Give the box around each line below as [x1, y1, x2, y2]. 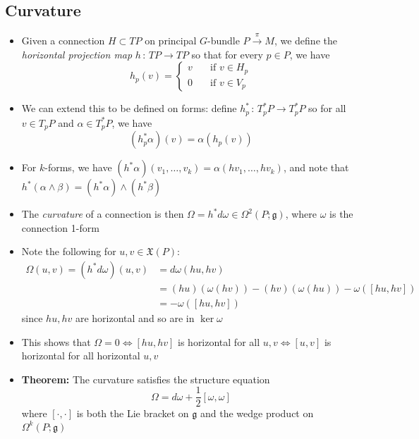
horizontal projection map [21, 47, 133, 61]
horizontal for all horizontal [21, 348, 140, 363]
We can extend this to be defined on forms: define [21, 101, 237, 116]
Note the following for [21, 244, 116, 259]
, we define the [274, 33, 337, 47]
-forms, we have [44, 160, 112, 175]
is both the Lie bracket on [76, 406, 189, 421]
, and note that [283, 160, 349, 175]
